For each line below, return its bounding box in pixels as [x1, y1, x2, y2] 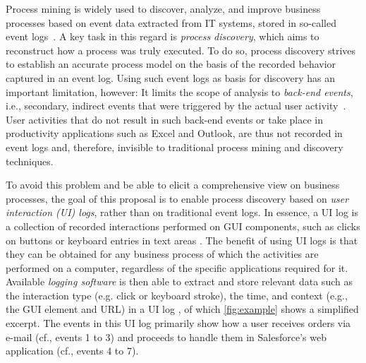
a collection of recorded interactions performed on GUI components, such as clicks [6, 218, 360, 233]
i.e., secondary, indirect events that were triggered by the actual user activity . [6, 98, 346, 113]
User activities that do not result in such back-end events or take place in [6, 112, 324, 126]
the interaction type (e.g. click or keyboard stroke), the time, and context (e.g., [6, 287, 348, 302]
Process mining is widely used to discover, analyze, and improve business [6, 1, 321, 16]
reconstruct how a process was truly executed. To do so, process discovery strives [6, 42, 356, 57]
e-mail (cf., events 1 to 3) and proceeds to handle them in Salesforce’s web [6, 329, 327, 344]
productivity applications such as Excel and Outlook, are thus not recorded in [6, 126, 343, 141]
